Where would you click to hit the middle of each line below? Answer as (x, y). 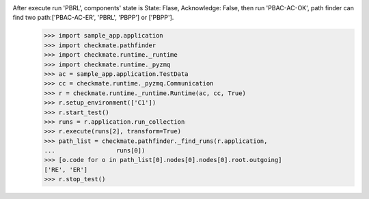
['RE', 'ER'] (66, 170)
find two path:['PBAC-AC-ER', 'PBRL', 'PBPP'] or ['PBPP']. (93, 18)
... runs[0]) (95, 151)
